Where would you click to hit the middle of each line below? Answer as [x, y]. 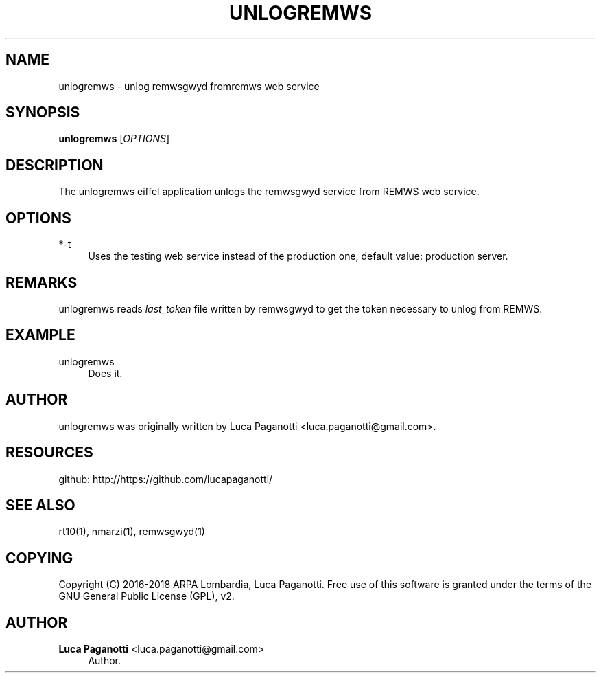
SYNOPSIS [43, 113]
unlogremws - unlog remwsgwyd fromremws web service [189, 86]
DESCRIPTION [55, 165]
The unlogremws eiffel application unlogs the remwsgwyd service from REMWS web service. [269, 192]
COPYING [39, 558]
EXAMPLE [40, 335]
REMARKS [42, 282]
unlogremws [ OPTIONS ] [114, 139]
